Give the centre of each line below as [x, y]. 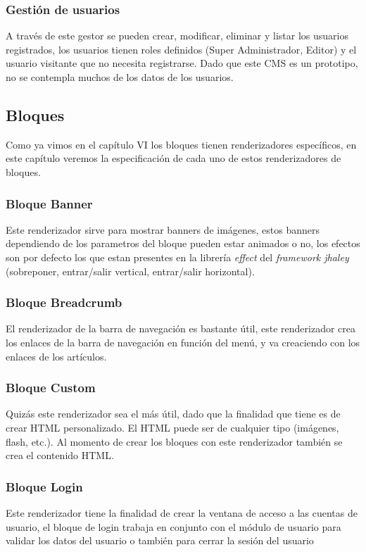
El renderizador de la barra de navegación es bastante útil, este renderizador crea [181, 328]
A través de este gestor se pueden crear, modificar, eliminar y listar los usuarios [177, 36]
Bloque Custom [51, 388]
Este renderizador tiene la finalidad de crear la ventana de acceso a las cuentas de [182, 512]
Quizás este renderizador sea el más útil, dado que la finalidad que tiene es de [173, 414]
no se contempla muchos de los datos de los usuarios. [120, 77]
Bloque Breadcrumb [64, 302]
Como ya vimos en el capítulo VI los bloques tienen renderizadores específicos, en [181, 144]
